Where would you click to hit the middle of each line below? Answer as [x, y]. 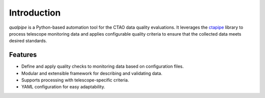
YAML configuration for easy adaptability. [63, 87]
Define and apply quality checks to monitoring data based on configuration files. [103, 66]
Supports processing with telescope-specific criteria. [75, 80]
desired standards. [28, 41]
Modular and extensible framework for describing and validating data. [92, 73]
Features [23, 55]
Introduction [35, 13]
